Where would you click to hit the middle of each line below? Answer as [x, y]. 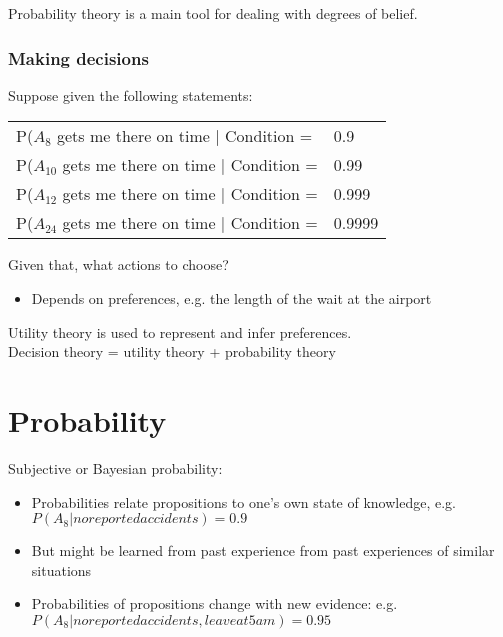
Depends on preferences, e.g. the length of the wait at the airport [231, 298]
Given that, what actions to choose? [118, 264]
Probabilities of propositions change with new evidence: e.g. [214, 603]
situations [61, 569]
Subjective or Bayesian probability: [115, 467]
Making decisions [78, 57]
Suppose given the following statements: [130, 94]
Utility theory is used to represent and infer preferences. [180, 331]
